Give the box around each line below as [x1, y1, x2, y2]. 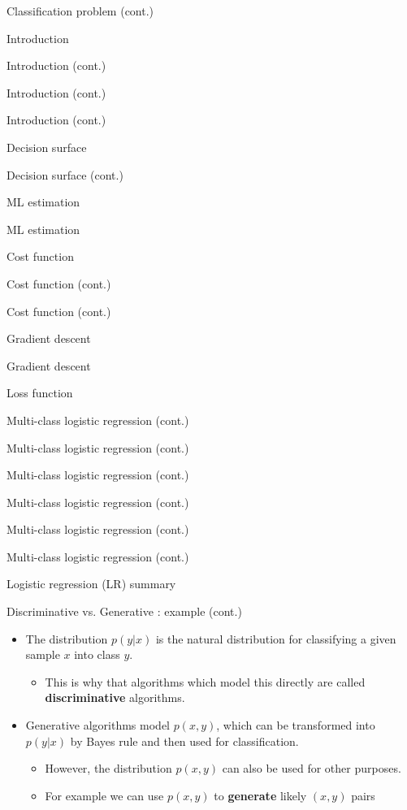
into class [74, 646, 120, 663]
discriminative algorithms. [45, 689, 185, 706]
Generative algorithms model [25, 717, 170, 734]
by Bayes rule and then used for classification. [70, 732, 299, 749]
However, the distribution [45, 760, 172, 777]
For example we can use [45, 786, 164, 804]
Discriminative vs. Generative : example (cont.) [6, 603, 242, 620]
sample [25, 646, 60, 663]
